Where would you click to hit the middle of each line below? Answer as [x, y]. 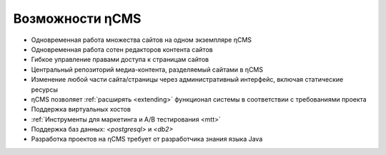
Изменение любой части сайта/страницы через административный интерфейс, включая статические [187, 80]
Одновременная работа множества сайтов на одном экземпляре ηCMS [142, 40]
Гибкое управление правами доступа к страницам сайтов [120, 60]
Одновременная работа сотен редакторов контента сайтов [122, 49]
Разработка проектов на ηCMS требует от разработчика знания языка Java [147, 139]
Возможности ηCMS [77, 18]
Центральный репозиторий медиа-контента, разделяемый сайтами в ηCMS [147, 69]
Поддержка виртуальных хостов [81, 109]
